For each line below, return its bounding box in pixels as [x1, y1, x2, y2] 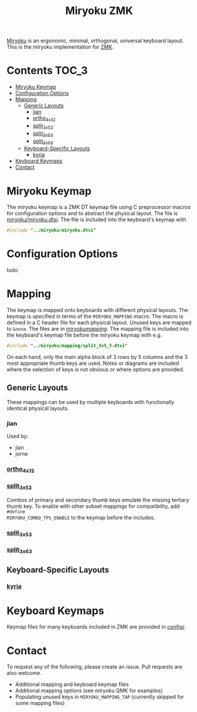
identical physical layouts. [6, 405, 69, 412]
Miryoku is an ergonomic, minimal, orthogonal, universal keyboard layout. [6, 37, 184, 45]
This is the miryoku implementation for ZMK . [6, 43, 114, 50]
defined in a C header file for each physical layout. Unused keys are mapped [6, 319, 192, 326]
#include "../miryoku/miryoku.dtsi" [6, 228, 96, 233]
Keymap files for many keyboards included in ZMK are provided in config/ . [6, 623, 186, 630]
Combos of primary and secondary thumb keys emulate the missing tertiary [6, 496, 189, 503]
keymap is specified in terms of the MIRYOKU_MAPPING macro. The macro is [6, 313, 184, 320]
